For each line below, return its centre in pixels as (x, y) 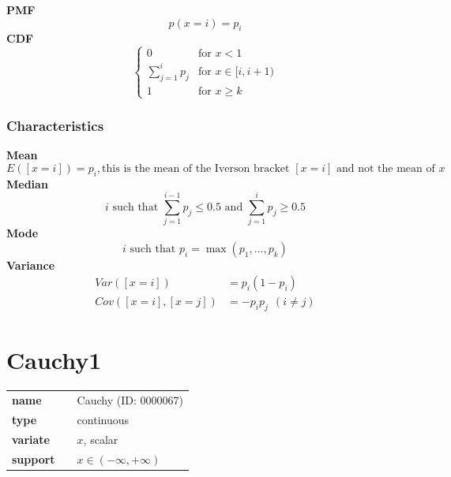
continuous (103, 419)
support (34, 458)
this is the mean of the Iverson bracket (196, 168)
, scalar (101, 439)
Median (27, 183)
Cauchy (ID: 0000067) (130, 400)
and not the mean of (386, 168)
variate (31, 439)
